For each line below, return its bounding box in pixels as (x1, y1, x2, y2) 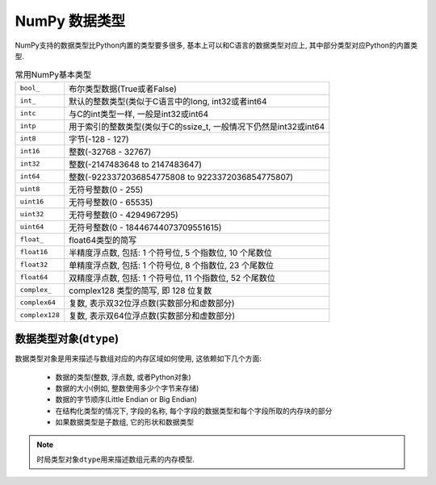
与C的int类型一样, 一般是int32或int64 (69, 108, 209, 119)
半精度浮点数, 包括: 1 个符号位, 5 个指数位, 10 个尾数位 (69, 247, 273, 258)
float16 (19, 248, 48, 257)
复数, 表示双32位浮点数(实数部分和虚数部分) (69, 297, 235, 308)
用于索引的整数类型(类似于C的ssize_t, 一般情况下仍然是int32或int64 (69, 121, 325, 132)
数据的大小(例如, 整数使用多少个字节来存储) (55, 383, 199, 393)
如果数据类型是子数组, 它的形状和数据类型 (55, 417, 194, 427)
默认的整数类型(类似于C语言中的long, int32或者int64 (69, 95, 267, 107)
